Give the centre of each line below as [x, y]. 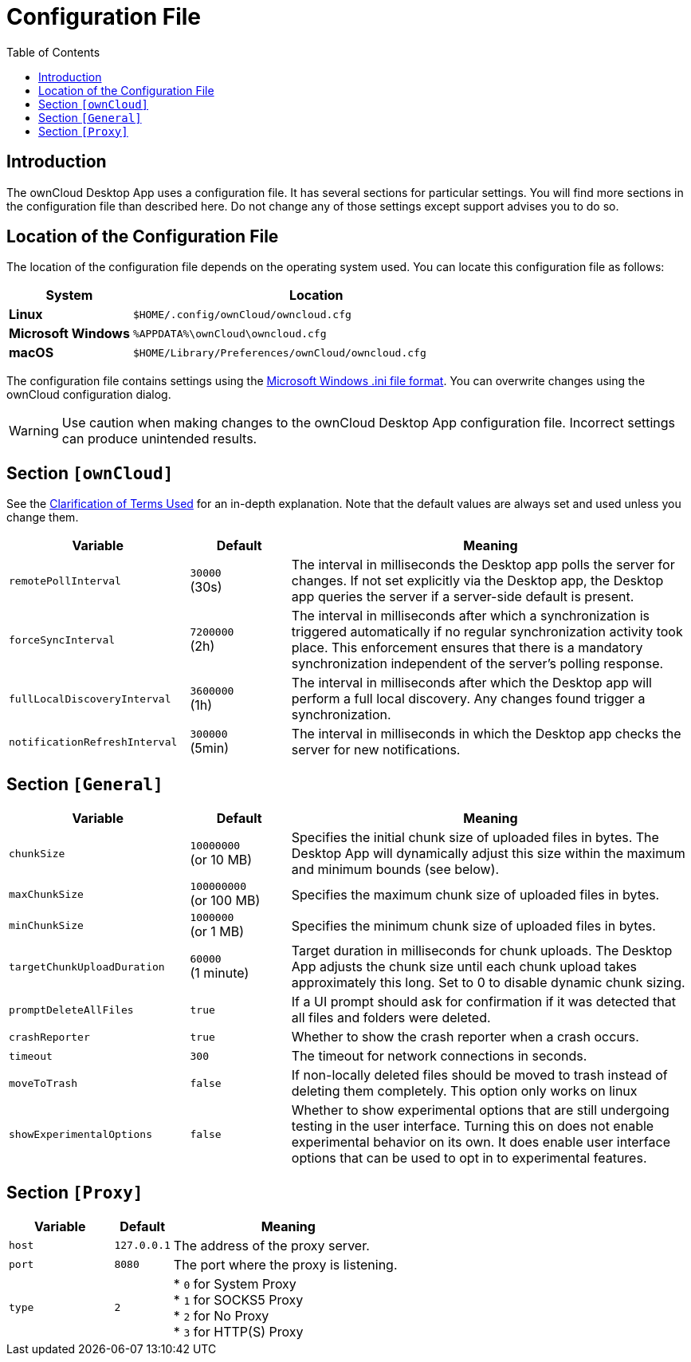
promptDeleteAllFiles [71, 1010]
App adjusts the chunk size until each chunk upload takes [464, 967]
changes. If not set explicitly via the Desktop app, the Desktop [477, 581]
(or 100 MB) [225, 901]
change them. [43, 518]
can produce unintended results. [159, 439]
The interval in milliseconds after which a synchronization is [471, 616]
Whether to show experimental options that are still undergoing [480, 1110]
